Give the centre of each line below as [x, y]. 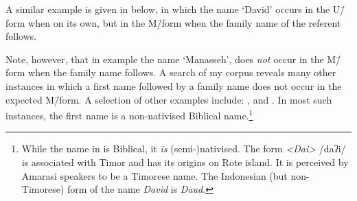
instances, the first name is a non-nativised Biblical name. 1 [129, 114]
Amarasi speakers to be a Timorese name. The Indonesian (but [154, 175]
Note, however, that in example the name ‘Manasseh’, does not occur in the [165, 59]
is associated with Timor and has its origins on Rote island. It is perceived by [185, 162]
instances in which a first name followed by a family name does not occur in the [174, 85]
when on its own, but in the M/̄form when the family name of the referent [185, 22]
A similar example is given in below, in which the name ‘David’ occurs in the [168, 9]
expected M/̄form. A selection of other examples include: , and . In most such [169, 99]
